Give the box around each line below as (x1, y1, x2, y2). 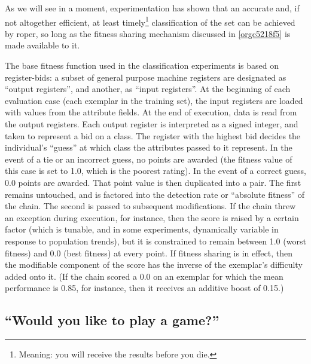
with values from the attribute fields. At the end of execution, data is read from (5, 106, 297, 118)
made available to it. (5, 39, 80, 51)
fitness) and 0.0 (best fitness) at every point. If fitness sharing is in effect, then (5, 246, 293, 259)
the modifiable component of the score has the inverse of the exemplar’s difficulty (5, 258, 303, 271)
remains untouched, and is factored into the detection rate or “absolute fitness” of (5, 188, 305, 200)
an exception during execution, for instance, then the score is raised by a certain (5, 211, 299, 224)
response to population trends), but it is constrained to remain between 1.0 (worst (5, 234, 306, 247)
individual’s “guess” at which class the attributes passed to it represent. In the (5, 141, 292, 154)
